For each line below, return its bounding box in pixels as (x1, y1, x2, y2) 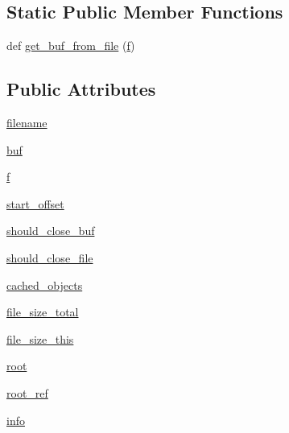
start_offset (6, 195, 64, 212)
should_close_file (6, 249, 93, 266)
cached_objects (6, 276, 83, 293)
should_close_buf (6, 222, 95, 239)
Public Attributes (6, 76, 156, 101)
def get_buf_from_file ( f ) (6, 37, 135, 54)
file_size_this (6, 330, 74, 347)
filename (6, 114, 47, 130)
